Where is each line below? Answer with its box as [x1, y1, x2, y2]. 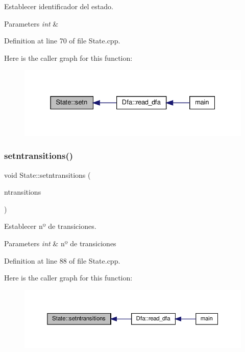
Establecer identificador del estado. [4, 1, 113, 11]
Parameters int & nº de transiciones [4, 238, 116, 248]
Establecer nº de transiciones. [4, 221, 96, 231]
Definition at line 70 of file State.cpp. [4, 35, 120, 46]
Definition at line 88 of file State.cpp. [4, 255, 120, 266]
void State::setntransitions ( [4, 169, 91, 180]
